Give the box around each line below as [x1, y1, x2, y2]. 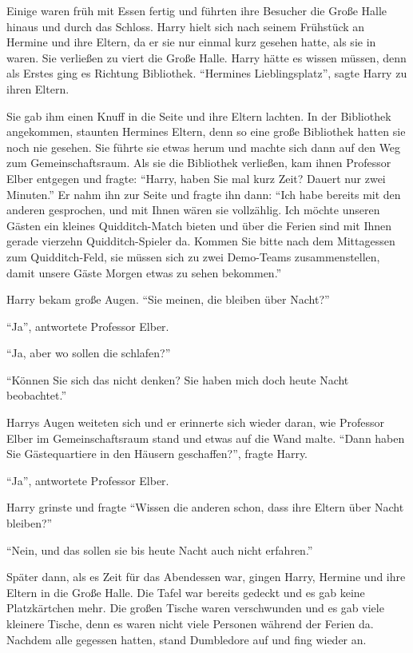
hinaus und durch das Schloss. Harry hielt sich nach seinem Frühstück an [6, 18, 365, 34]
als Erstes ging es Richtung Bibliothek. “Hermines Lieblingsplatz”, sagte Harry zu [6, 65, 407, 82]
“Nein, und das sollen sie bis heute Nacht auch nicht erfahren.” [6, 541, 313, 558]
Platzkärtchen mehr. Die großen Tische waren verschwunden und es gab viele [6, 599, 384, 616]
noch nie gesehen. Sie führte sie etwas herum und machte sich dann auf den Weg [6, 138, 401, 155]
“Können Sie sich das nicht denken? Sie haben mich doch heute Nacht [6, 371, 349, 388]
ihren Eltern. [6, 80, 69, 97]
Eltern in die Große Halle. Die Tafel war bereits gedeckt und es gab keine [6, 583, 365, 600]
